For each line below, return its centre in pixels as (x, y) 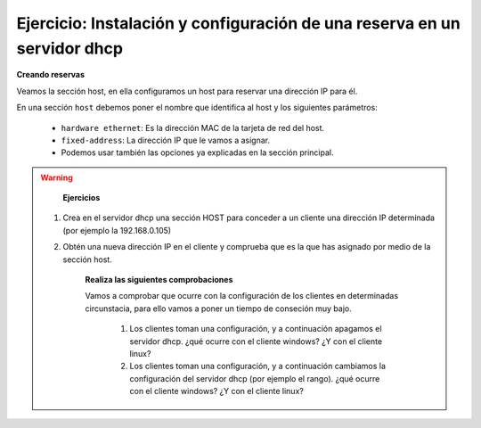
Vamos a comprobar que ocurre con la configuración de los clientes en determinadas (242, 296)
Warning (57, 177)
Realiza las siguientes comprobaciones (159, 280)
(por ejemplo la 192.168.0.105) (117, 230)
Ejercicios (82, 198)
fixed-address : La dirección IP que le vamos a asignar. (166, 140)
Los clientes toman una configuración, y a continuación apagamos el (256, 329)
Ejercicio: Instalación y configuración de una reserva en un (238, 23)
